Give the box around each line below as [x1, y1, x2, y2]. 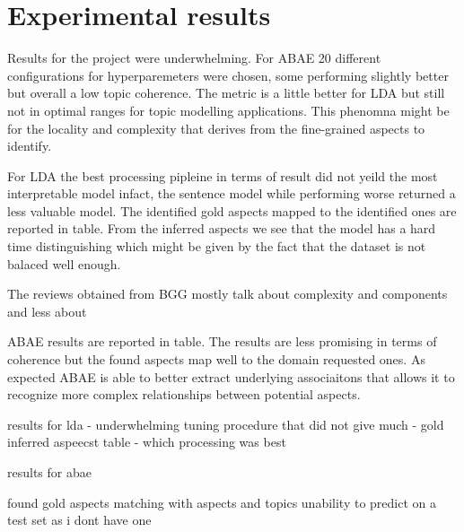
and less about [7, 301, 87, 320]
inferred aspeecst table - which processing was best [7, 432, 286, 451]
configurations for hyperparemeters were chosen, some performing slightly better [7, 65, 449, 84]
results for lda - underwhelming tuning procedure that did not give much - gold [7, 414, 444, 433]
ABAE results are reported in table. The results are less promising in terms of [7, 332, 437, 351]
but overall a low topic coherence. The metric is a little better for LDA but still [7, 83, 445, 102]
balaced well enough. [7, 254, 121, 273]
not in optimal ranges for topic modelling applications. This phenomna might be [7, 100, 450, 119]
